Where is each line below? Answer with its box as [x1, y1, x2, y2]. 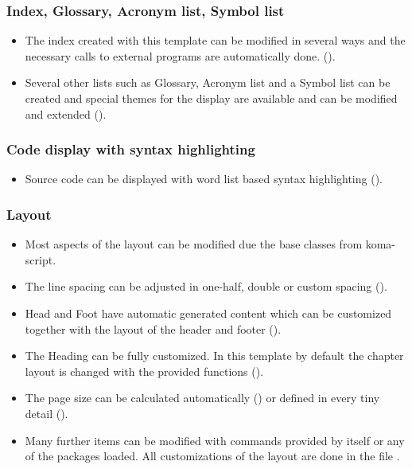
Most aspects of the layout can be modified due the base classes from [25, 236, 363, 252]
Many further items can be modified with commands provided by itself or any [25, 432, 405, 448]
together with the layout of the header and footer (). [25, 320, 282, 337]
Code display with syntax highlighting [6, 139, 255, 159]
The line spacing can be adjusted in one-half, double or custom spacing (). [25, 278, 387, 295]
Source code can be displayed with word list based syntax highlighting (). [25, 170, 383, 187]
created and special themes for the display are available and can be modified [25, 90, 398, 106]
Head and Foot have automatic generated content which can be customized [25, 305, 392, 321]
